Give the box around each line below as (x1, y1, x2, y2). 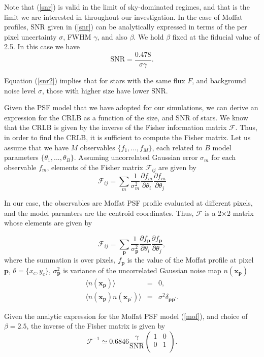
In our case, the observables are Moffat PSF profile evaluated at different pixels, (4, 198, 253, 208)
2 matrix (227, 207, 254, 218)
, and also (97, 31, 127, 42)
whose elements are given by (4, 217, 92, 228)
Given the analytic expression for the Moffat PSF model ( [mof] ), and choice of (4, 310, 248, 321)
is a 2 (205, 207, 222, 218)
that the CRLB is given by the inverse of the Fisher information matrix (4, 122, 227, 133)
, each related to (152, 142, 203, 152)
